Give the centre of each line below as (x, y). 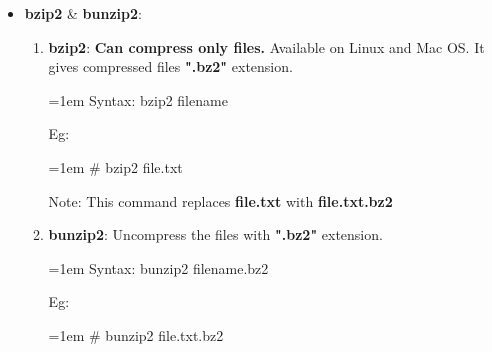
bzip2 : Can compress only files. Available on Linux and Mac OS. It (266, 46)
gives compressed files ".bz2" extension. (170, 66)
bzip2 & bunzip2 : (83, 13)
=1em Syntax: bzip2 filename (138, 99)
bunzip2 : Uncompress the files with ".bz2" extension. (215, 234)
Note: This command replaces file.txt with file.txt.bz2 (220, 200)
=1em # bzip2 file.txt (115, 166)
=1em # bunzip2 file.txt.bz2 (136, 334)
